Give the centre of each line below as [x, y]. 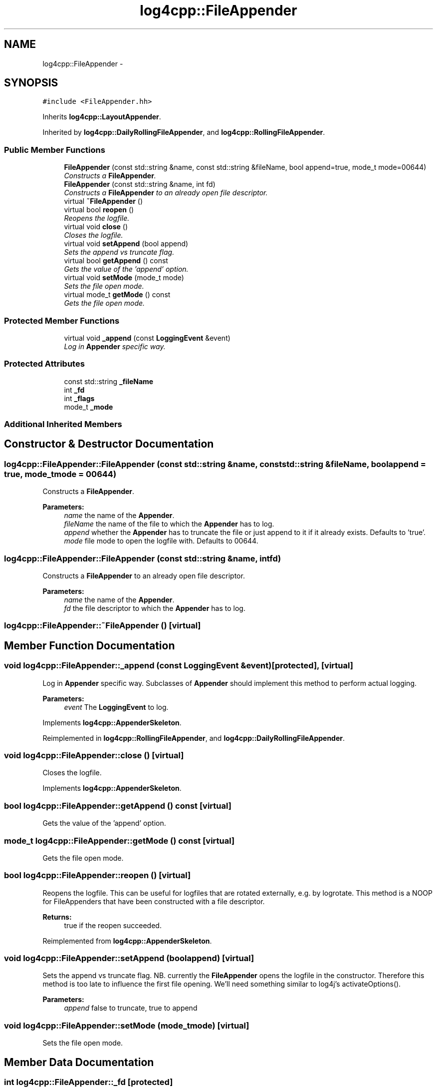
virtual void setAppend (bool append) [126, 244]
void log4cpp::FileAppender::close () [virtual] [94, 755]
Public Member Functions [55, 150]
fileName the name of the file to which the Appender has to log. [169, 524]
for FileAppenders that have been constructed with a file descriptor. [154, 901]
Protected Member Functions [62, 320]
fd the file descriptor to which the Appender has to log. [155, 608]
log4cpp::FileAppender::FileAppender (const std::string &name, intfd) [143, 558]
